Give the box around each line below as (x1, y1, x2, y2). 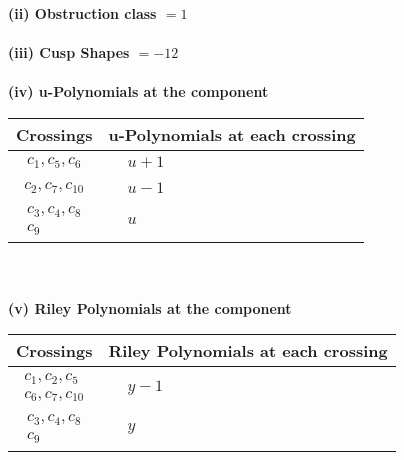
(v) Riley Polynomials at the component (8, 297, 292, 318)
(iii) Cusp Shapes (8, 42, 130, 63)
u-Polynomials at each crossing (108, 122, 356, 146)
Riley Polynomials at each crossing (108, 339, 388, 363)
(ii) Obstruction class (8, 3, 157, 23)
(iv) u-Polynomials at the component (8, 81, 269, 102)
